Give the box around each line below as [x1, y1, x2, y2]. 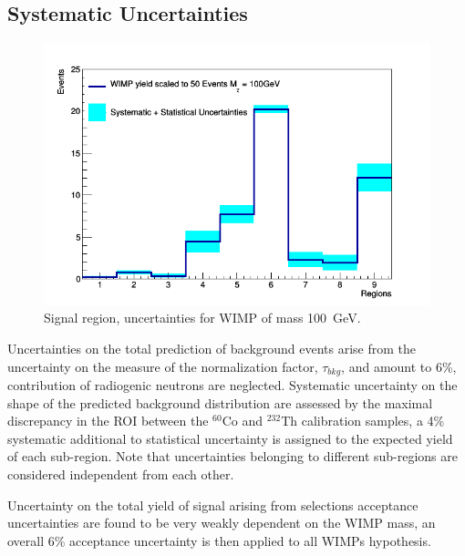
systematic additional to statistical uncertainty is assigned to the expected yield [7, 428, 453, 448]
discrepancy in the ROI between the [7, 411, 209, 430]
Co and [222, 411, 263, 430]
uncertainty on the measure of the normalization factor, [7, 356, 318, 376]
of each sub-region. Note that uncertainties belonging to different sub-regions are [7, 447, 459, 466]
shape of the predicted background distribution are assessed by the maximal [7, 393, 433, 412]
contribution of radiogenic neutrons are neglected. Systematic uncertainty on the [7, 375, 458, 394]
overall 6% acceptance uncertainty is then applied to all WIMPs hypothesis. [7, 530, 431, 550]
